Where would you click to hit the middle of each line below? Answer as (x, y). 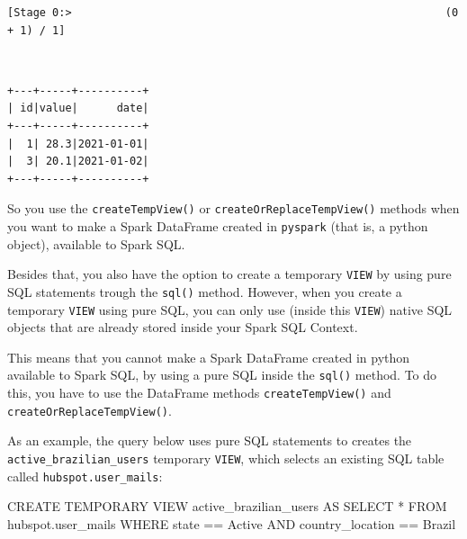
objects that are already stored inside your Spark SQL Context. (183, 327)
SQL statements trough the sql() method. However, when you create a (205, 291)
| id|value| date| (78, 108)
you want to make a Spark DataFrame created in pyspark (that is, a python (218, 226)
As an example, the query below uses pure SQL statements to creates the (210, 440)
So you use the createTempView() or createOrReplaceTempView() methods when (233, 208)
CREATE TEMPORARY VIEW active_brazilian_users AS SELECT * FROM (227, 506)
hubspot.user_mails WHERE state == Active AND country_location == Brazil (232, 523)
